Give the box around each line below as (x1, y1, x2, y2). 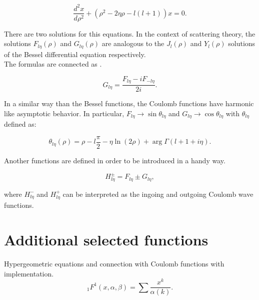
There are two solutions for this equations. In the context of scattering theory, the (4, 28, 255, 39)
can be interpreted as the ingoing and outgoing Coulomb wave (62, 188, 253, 199)
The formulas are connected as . (4, 59, 102, 69)
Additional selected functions (4, 229, 208, 250)
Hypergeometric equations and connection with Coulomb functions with (4, 258, 224, 268)
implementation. (4, 268, 54, 278)
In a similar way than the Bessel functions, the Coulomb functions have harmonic (4, 98, 254, 109)
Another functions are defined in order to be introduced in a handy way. (4, 155, 225, 165)
